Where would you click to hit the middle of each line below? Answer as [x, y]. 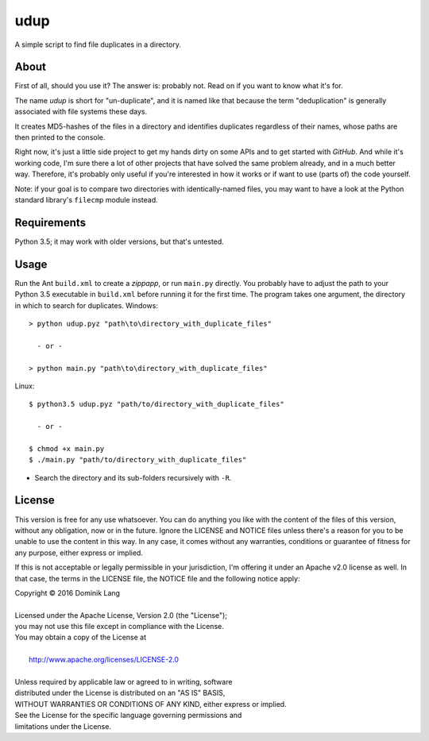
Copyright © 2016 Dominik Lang [68, 592]
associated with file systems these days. [81, 112]
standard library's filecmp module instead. [86, 199]
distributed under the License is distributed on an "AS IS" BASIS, [120, 693]
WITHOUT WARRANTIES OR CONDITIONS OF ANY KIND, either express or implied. [151, 704]
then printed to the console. [60, 137]
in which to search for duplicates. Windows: [87, 305]
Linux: [25, 386]
